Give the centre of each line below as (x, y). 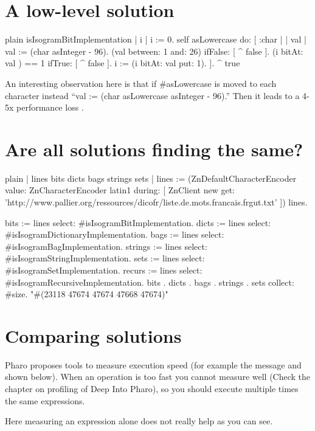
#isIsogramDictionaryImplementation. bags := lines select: (115, 234)
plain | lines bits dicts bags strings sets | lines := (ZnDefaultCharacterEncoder (151, 178)
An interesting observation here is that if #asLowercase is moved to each (141, 83)
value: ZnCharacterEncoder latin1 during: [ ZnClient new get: (120, 190)
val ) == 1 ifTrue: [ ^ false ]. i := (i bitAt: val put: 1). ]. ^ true (123, 63)
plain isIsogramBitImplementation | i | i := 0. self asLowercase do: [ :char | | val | (156, 39)
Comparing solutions (93, 335)
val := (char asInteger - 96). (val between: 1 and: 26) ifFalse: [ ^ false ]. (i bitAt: (154, 51)
